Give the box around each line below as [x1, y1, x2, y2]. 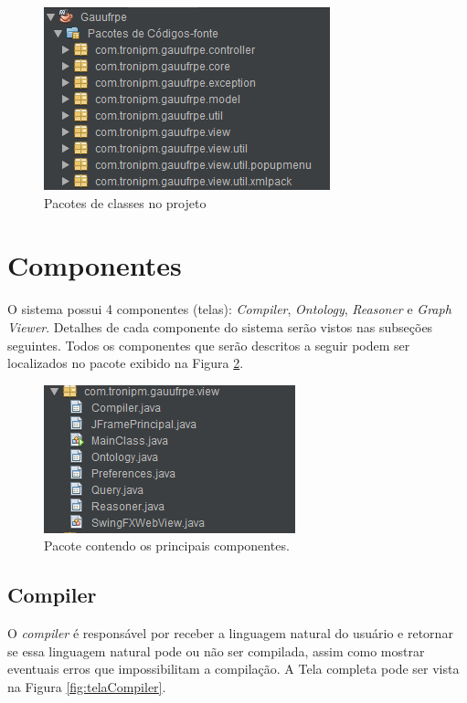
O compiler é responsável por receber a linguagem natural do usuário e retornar [7, 624, 453, 643]
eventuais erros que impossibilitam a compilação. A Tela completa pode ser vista [7, 659, 460, 678]
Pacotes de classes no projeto [44, 193, 207, 212]
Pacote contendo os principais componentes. [44, 536, 290, 555]
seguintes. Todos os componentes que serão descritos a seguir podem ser [7, 335, 410, 354]
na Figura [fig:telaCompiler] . [7, 677, 166, 696]
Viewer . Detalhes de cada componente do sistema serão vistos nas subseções [7, 317, 433, 336]
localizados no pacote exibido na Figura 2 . [7, 353, 244, 372]
